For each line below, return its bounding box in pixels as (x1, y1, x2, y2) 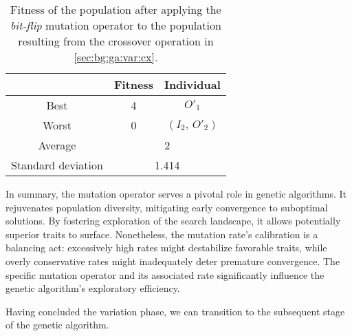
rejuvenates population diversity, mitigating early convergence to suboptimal (5, 200, 328, 214)
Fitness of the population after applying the (10, 1, 221, 17)
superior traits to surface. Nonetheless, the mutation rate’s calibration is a (5, 227, 318, 241)
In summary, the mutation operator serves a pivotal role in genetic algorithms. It (5, 187, 346, 200)
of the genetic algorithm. (5, 317, 109, 332)
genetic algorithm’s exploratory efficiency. (5, 281, 180, 295)
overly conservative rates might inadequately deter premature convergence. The (5, 253, 340, 268)
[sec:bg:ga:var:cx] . (74, 49, 158, 65)
